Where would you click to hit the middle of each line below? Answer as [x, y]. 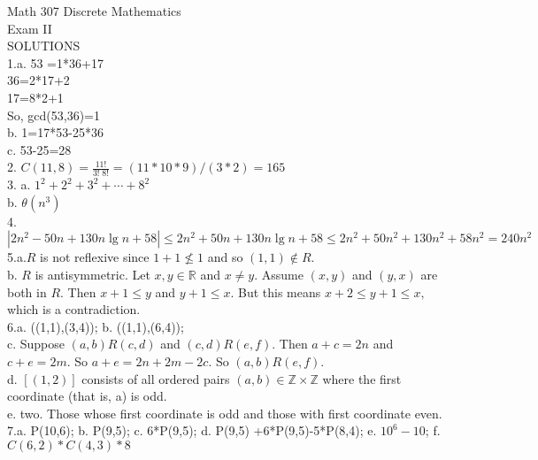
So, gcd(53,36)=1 [54, 115]
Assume [282, 274]
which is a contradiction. [74, 309]
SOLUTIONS [44, 46]
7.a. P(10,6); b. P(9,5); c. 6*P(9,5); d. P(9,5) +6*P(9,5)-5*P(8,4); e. [192, 430]
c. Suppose [36, 344]
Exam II [30, 28]
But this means [279, 291]
